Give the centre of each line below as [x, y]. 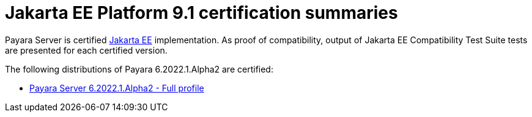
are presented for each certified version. [86, 50]
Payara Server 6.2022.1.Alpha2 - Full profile [117, 88]
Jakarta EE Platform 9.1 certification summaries [201, 13]
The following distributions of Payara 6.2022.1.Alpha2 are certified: [139, 69]
